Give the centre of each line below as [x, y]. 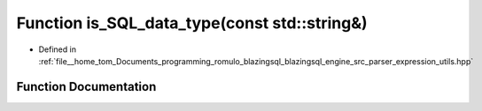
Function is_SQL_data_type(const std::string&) [192, 23]
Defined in [58, 49]
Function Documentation [86, 87]
